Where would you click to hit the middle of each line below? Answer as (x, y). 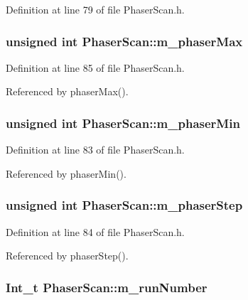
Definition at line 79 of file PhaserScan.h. (95, 9)
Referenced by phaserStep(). (67, 256)
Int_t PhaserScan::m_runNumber (107, 287)
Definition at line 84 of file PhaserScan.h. (95, 231)
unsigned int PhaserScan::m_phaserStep (124, 205)
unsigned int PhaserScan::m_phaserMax (124, 41)
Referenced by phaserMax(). (67, 91)
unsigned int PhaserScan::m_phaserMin (123, 123)
